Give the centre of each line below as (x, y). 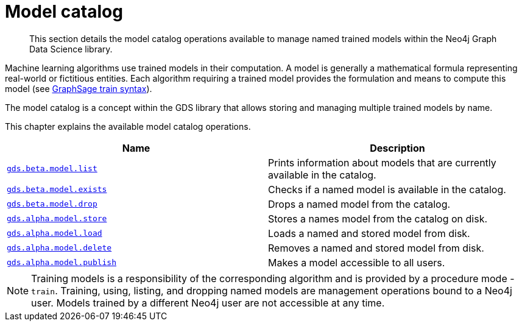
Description (397, 148)
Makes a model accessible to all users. (357, 262)
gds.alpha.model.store (57, 219)
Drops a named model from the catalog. (359, 204)
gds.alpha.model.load (55, 233)
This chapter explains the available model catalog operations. (128, 126)
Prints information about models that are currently (382, 162)
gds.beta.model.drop (52, 204)
